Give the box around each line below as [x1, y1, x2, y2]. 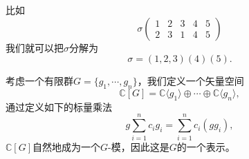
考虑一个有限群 [6, 74, 73, 88]
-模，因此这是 [108, 139, 169, 153]
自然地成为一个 [33, 139, 101, 153]
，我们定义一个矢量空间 [137, 74, 244, 88]
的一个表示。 [176, 139, 235, 153]
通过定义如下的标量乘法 [6, 99, 112, 114]
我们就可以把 [6, 40, 64, 54]
